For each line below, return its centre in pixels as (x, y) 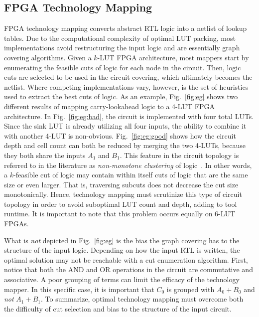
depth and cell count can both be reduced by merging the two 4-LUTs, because (125, 145)
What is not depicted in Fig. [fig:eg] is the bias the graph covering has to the (122, 240)
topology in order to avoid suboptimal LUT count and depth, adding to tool (121, 204)
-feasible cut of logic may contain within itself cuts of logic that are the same (130, 175)
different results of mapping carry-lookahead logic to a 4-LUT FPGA (109, 106)
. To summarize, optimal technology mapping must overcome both (142, 299)
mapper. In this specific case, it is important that (79, 289)
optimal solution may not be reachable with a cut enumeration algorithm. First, (126, 259)
